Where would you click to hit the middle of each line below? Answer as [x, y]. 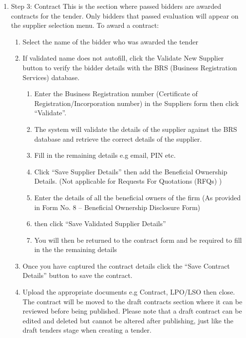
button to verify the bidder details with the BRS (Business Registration [130, 67]
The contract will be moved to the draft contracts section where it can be [132, 301]
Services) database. [51, 77]
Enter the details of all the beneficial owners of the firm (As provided [138, 197]
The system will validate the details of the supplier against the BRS [136, 129]
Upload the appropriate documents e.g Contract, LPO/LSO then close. [129, 292]
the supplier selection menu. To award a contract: [85, 25]
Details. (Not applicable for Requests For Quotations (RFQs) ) [128, 181]
